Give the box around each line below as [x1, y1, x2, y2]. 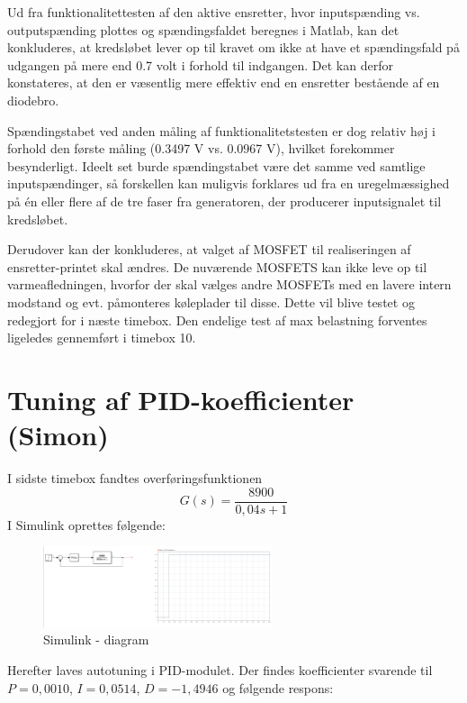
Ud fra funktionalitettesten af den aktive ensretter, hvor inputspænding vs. [7, 3, 420, 21]
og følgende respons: [222, 678, 334, 697]
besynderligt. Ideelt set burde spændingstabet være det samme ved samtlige [7, 156, 426, 175]
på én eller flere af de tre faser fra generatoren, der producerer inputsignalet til [7, 191, 442, 210]
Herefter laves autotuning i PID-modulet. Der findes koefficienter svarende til [7, 660, 433, 679]
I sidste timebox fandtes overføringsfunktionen [7, 469, 263, 487]
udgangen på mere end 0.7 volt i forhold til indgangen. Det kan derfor [7, 55, 393, 74]
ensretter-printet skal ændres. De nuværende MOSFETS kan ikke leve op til [7, 257, 427, 276]
